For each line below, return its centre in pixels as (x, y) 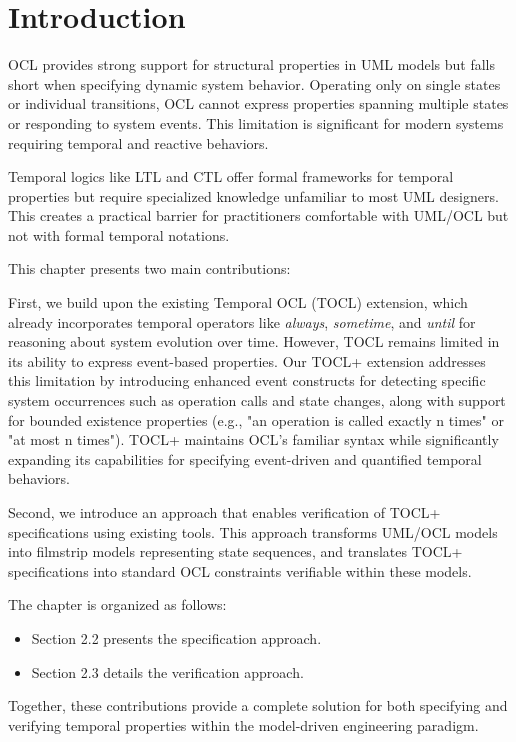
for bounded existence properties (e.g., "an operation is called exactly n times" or (256, 419)
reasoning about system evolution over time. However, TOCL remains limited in (254, 341)
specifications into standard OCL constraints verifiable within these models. (240, 570)
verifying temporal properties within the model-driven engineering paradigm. (243, 724)
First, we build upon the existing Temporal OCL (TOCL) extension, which (238, 302)
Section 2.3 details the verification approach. (167, 671)
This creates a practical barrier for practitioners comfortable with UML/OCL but (258, 215)
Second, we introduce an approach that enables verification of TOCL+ (224, 512)
